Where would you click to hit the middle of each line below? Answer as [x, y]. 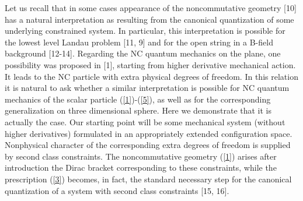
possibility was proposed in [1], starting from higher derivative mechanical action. [150, 64]
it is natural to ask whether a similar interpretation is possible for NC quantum [147, 88]
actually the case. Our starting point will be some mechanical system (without [145, 121]
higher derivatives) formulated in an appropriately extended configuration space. [149, 133]
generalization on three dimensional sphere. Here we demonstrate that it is [138, 110]
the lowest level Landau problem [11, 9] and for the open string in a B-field [139, 42]
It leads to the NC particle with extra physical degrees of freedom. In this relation [151, 76]
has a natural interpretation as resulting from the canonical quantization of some [149, 19]
